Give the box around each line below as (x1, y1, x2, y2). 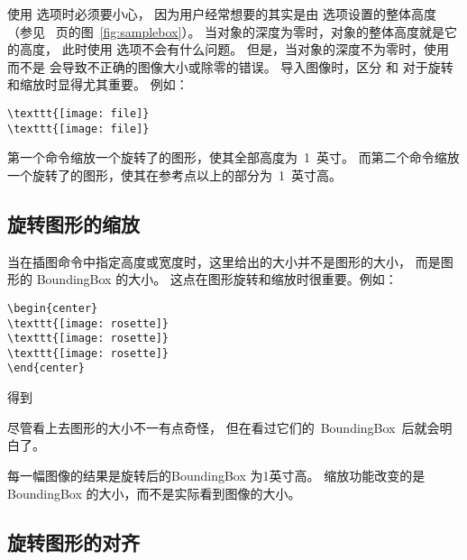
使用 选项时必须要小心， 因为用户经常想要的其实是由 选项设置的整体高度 (7, 5, 436, 23)
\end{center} (7, 362, 85, 375)
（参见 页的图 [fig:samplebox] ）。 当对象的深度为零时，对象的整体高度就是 (7, 22, 445, 41)
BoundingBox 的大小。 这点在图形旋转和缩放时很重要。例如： (36, 270, 398, 289)
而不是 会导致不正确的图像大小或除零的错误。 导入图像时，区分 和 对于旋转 (7, 57, 453, 76)
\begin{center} (7, 301, 98, 315)
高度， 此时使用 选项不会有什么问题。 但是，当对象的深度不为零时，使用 (19, 40, 449, 59)
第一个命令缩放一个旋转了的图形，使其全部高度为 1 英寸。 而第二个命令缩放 (7, 148, 460, 167)
